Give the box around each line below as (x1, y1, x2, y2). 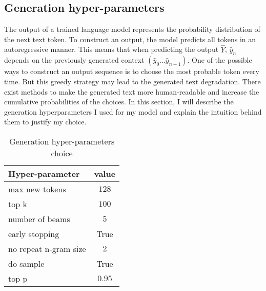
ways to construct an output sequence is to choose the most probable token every (4, 66, 259, 77)
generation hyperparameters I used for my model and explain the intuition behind (4, 106, 262, 117)
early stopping (8, 227, 59, 240)
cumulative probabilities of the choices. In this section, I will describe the (4, 96, 234, 107)
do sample (8, 257, 45, 269)
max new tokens (8, 183, 66, 195)
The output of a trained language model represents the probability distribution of (4, 24, 260, 34)
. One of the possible (187, 54, 252, 65)
